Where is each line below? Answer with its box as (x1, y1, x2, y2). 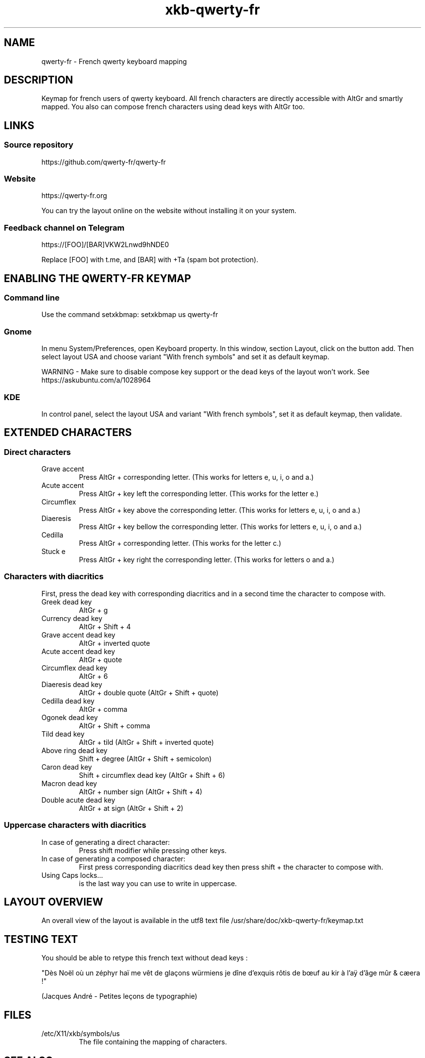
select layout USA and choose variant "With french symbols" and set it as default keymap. (41, 353, 329, 361)
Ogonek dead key (41, 713, 98, 722)
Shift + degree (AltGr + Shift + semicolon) (79, 754, 212, 763)
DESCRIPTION (4, 74, 73, 86)
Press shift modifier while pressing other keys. (79, 846, 227, 855)
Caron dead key (41, 762, 92, 771)
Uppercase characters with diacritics (4, 820, 147, 830)
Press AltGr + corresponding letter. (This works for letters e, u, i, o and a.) (79, 473, 314, 482)
